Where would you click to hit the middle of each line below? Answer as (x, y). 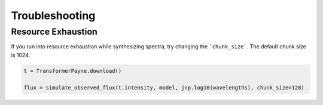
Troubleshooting (53, 16)
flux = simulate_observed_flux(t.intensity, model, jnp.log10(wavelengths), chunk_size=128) (164, 87)
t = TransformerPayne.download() (73, 71)
